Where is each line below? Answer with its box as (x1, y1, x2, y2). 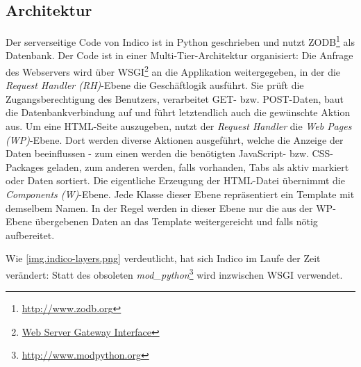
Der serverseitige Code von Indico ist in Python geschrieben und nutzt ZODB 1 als (6, 33, 355, 49)
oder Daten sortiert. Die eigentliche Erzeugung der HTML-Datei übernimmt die (6, 173, 345, 188)
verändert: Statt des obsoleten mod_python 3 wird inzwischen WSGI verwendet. (6, 266, 343, 282)
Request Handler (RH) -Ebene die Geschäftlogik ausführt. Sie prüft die (6, 78, 304, 92)
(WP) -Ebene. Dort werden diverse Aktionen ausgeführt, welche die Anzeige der (6, 132, 344, 147)
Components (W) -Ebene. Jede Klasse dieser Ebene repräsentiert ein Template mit (6, 187, 355, 202)
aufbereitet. (6, 227, 55, 242)
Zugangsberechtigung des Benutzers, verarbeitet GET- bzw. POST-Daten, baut (6, 91, 344, 106)
